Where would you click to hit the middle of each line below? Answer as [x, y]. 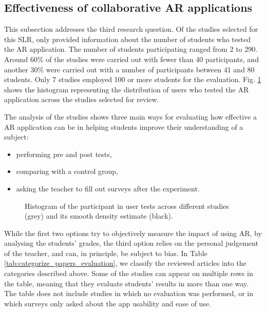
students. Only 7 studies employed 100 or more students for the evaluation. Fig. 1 [133, 79]
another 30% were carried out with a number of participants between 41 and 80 [129, 69]
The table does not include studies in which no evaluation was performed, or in [129, 293]
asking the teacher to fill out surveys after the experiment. [108, 188]
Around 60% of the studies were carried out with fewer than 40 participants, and [131, 59]
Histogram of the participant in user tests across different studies [127, 206]
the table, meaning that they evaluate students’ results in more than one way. [126, 283]
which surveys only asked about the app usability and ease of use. [108, 303]
